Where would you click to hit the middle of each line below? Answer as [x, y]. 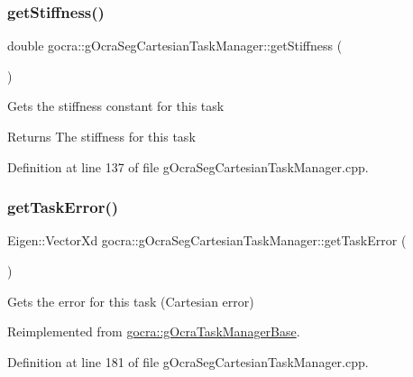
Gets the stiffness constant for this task [116, 106]
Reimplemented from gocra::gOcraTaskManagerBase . [154, 331]
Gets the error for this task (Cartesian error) [131, 301]
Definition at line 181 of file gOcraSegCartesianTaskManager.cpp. [188, 361]
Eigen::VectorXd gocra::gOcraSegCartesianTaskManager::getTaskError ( [207, 240]
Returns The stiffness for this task [101, 136]
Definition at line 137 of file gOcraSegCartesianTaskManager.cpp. [188, 166]
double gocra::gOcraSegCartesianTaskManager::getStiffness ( [175, 46]
